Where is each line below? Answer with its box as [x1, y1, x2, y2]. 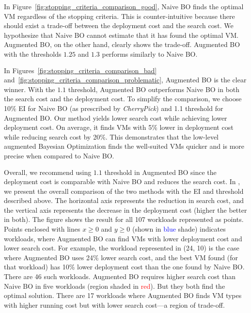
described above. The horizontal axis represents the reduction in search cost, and [4, 195, 244, 205]
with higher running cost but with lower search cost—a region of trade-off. [4, 299, 225, 310]
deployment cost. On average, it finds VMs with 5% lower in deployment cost [4, 122, 234, 132]
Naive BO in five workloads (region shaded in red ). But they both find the [4, 281, 225, 291]
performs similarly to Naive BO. [102, 48, 198, 59]
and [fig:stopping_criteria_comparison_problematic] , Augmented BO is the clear [4, 75, 247, 85]
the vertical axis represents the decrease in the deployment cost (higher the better [4, 204, 247, 215]
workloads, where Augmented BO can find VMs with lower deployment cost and [4, 233, 242, 243]
